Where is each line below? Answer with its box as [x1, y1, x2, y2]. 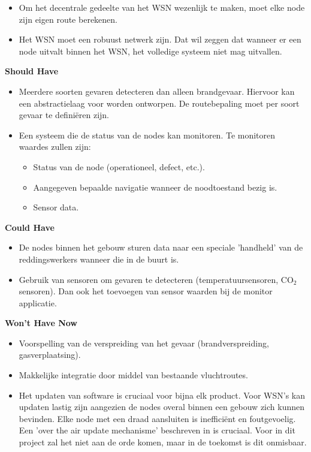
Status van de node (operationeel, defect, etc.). [33, 160, 205, 173]
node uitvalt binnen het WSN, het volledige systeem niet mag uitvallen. [19, 44, 282, 57]
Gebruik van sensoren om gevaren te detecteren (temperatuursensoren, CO [19, 273, 294, 285]
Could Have [5, 221, 55, 233]
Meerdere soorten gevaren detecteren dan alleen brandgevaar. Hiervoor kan [19, 85, 295, 97]
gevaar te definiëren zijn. [19, 109, 109, 121]
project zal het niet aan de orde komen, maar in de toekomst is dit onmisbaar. [19, 436, 307, 448]
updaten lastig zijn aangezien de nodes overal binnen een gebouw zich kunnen [19, 400, 305, 413]
